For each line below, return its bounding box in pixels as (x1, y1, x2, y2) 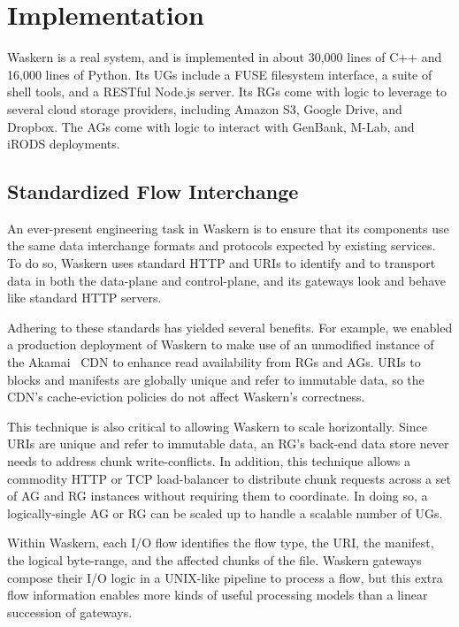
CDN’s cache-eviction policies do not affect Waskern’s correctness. (7, 387, 365, 406)
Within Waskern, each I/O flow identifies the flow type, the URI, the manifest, (7, 533, 434, 552)
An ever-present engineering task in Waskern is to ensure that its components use (7, 218, 449, 237)
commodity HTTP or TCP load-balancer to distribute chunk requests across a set (7, 469, 451, 487)
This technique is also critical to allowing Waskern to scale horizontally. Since (7, 417, 427, 435)
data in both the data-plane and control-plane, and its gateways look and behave (7, 271, 447, 289)
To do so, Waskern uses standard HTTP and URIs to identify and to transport (7, 254, 436, 272)
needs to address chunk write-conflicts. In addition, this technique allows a (7, 452, 410, 470)
